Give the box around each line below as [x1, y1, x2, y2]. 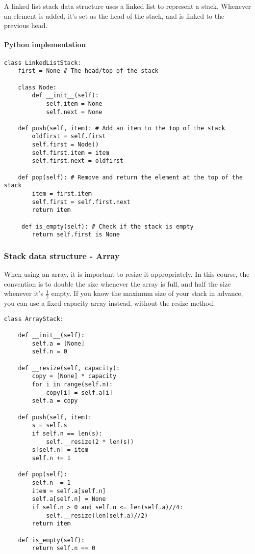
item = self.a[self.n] [32, 487, 106, 495]
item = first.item [32, 190, 92, 198]
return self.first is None [32, 231, 120, 238]
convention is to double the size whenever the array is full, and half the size [4, 278, 231, 289]
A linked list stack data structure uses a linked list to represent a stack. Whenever [4, 1, 251, 11]
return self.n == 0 [32, 545, 96, 552]
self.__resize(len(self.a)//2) [46, 512, 148, 519]
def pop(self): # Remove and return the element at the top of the [18, 174, 243, 181]
